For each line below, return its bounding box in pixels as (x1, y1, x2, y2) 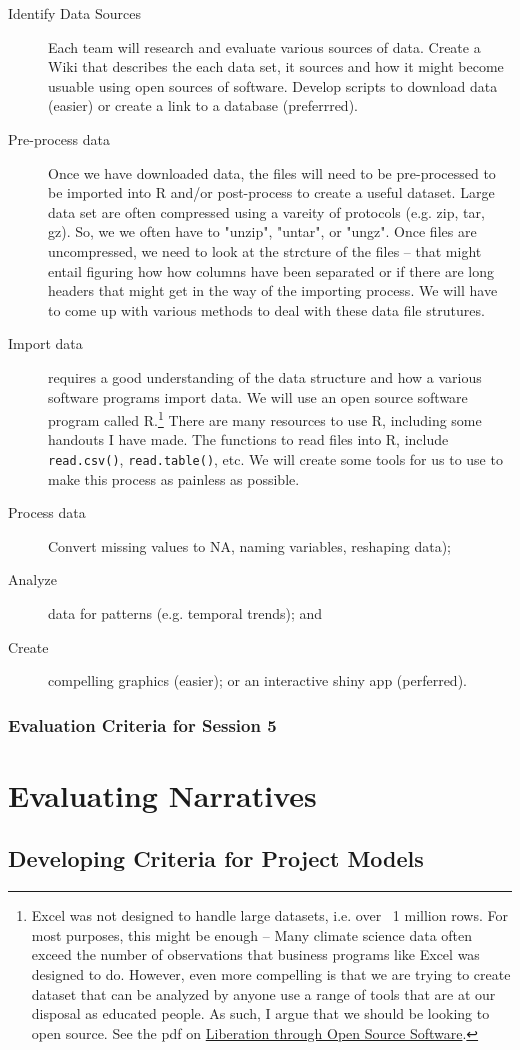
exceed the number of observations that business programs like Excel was (31, 944, 480, 965)
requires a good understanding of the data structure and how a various (48, 366, 482, 387)
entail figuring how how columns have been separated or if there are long (48, 260, 495, 281)
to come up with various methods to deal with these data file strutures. (48, 299, 485, 320)
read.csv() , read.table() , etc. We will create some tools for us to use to (48, 448, 503, 469)
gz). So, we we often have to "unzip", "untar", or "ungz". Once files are (48, 221, 477, 242)
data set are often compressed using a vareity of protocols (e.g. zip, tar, (48, 201, 485, 222)
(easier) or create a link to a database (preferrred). (48, 95, 358, 116)
